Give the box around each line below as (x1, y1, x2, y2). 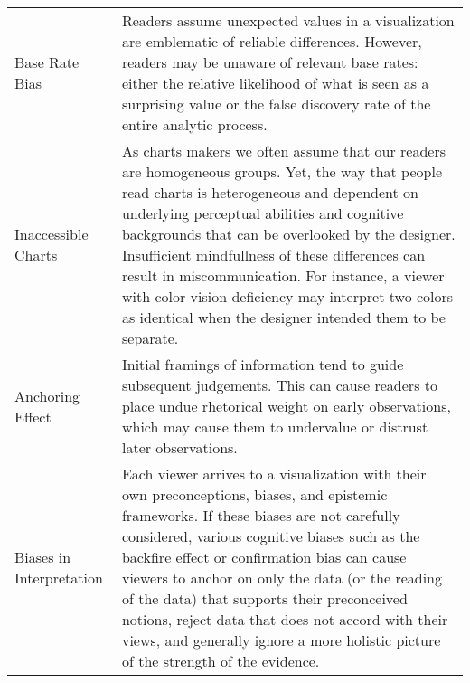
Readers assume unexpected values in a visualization (121, 10, 455, 31)
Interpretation (14, 567, 103, 588)
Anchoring (14, 384, 80, 406)
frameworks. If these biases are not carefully (121, 505, 400, 526)
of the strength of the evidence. (121, 650, 320, 671)
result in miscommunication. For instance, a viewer (121, 265, 445, 286)
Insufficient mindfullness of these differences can (121, 244, 426, 265)
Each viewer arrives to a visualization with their (121, 463, 427, 484)
